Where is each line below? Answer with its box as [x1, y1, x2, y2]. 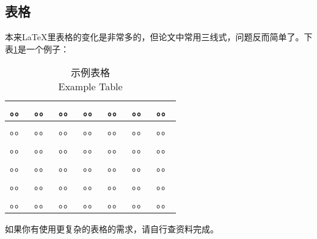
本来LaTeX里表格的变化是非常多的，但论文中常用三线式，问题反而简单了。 [5, 30, 304, 43]
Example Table [58, 79, 123, 94]
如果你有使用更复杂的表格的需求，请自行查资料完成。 [5, 223, 219, 235]
